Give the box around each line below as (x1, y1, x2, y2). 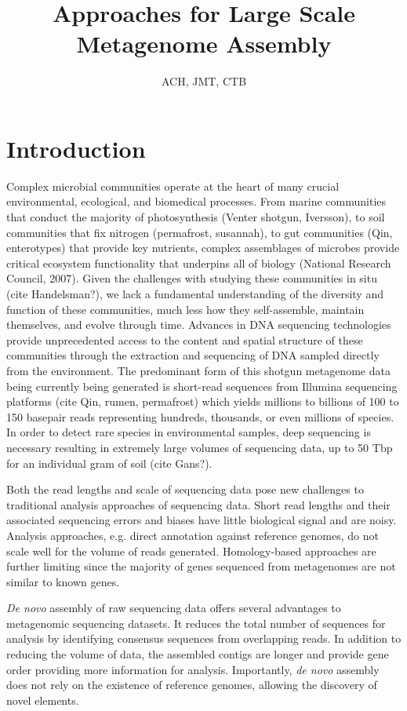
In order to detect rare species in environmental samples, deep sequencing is (6, 424, 371, 440)
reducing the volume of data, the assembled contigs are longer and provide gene (6, 646, 389, 662)
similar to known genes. (6, 573, 120, 589)
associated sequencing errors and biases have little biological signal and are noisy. (6, 512, 397, 528)
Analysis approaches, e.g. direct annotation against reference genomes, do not (6, 527, 379, 543)
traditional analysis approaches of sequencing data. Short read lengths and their (6, 496, 391, 512)
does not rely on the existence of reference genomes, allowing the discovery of (6, 676, 377, 693)
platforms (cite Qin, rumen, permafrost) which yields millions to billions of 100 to (6, 393, 399, 410)
